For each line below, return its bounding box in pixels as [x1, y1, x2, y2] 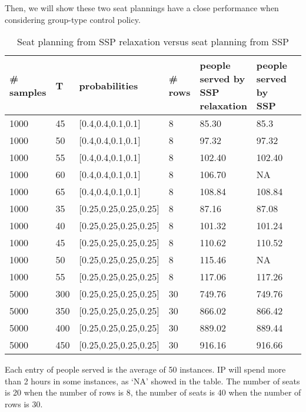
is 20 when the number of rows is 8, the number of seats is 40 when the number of [5, 386, 301, 398]
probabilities [79, 78, 138, 92]
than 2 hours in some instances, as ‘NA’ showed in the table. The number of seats [5, 374, 300, 387]
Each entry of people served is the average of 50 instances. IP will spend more [5, 363, 286, 376]
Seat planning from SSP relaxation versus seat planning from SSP [17, 35, 289, 49]
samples [9, 85, 46, 99]
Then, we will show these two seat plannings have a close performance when [5, 2, 279, 14]
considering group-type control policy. [5, 13, 141, 25]
